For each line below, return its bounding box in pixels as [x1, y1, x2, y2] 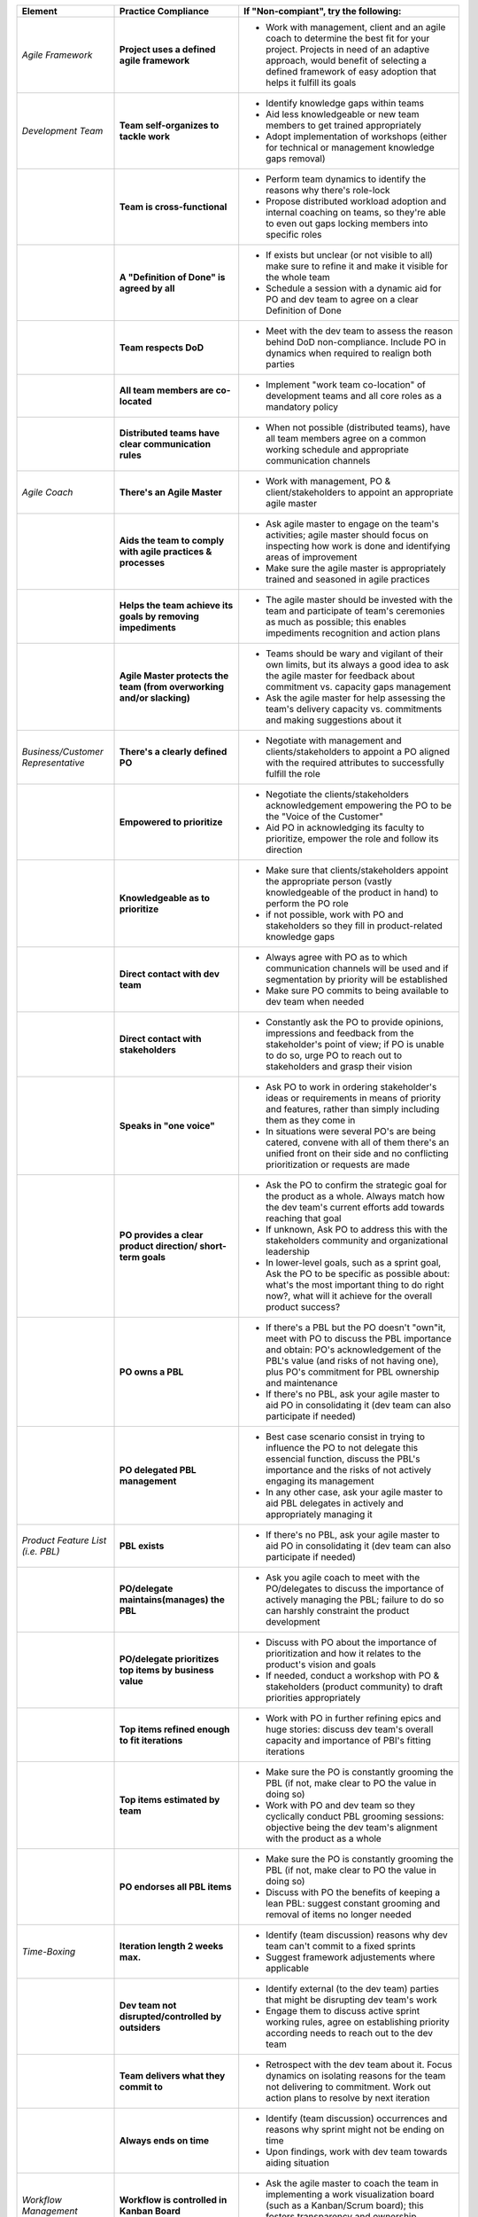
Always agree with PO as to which [266, 952, 408, 963]
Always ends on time [119, 2135, 210, 2146]
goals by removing [119, 610, 199, 623]
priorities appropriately [266, 1692, 361, 1704]
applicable [266, 1962, 310, 1974]
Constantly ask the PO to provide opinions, [266, 1016, 444, 1028]
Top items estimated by [119, 1794, 220, 1806]
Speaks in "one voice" [119, 1120, 216, 1132]
